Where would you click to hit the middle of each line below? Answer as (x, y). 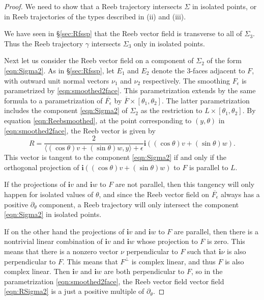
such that (202, 251)
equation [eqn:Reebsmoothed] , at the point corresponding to (98, 120)
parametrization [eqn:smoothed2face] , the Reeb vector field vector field (114, 281)
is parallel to (209, 167)
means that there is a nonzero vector (61, 251)
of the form (224, 60)
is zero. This (226, 241)
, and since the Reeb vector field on (154, 194)
